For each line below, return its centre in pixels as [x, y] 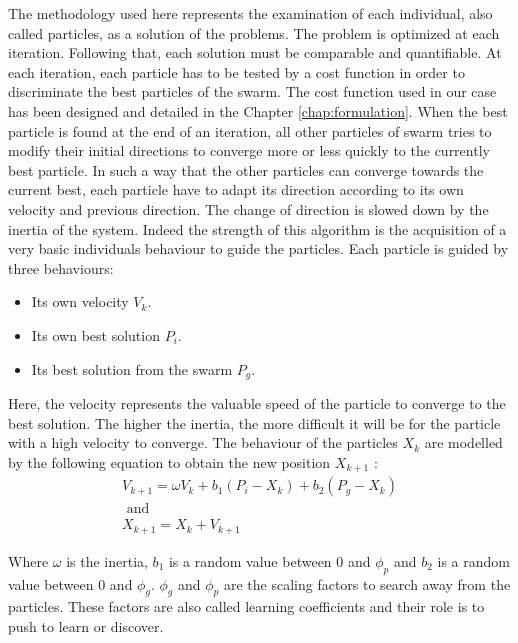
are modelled [463, 442]
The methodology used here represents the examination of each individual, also [250, 13]
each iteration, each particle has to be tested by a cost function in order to [236, 71]
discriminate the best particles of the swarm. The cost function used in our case [252, 91]
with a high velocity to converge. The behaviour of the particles [203, 442]
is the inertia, [107, 560]
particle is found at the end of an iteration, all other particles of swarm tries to [250, 130]
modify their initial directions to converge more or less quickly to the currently [249, 150]
